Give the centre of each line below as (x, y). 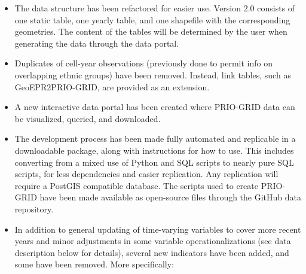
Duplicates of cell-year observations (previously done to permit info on (143, 63)
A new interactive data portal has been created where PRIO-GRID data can (155, 107)
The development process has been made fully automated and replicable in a (155, 138)
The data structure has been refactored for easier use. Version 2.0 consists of (155, 8)
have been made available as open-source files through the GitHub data (171, 197)
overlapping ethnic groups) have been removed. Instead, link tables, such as (153, 74)
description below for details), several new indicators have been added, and (152, 252)
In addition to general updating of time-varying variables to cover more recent (158, 229)
